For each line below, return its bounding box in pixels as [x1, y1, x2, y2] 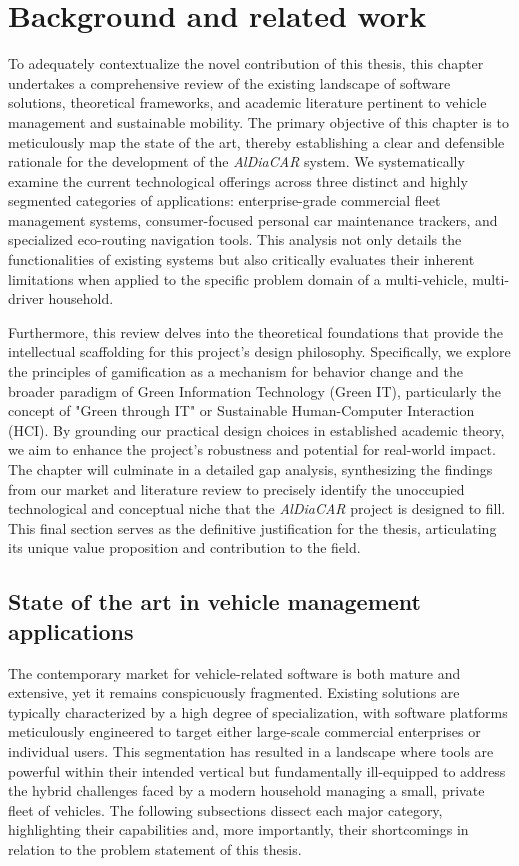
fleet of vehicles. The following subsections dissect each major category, [8, 799, 443, 820]
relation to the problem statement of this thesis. [8, 838, 302, 859]
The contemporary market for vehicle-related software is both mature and [8, 662, 461, 683]
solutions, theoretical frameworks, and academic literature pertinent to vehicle [8, 92, 487, 113]
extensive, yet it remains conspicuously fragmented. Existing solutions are [8, 682, 460, 703]
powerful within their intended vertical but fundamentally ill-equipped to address [8, 760, 506, 781]
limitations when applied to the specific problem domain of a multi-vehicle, [8, 268, 468, 289]
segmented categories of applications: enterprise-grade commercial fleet [8, 190, 441, 211]
